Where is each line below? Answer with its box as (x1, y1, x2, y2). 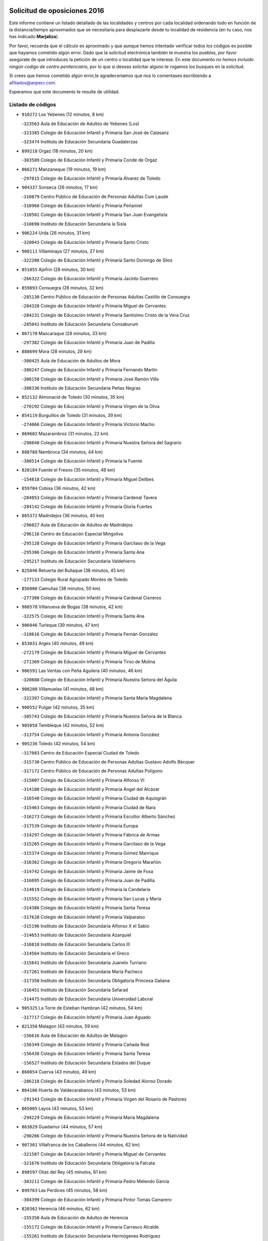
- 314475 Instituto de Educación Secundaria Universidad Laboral (21, 996, 153, 1002)
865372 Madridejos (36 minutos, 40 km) (21, 513, 104, 519)
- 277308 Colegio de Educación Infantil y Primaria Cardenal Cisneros (21, 595, 161, 601)
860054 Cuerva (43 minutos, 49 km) (21, 1069, 97, 1075)
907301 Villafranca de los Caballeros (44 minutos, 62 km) (21, 1142, 140, 1148)
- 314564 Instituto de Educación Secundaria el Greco (21, 951, 130, 957)
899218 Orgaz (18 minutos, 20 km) (21, 148, 93, 154)
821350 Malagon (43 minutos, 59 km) (21, 1023, 99, 1030)
